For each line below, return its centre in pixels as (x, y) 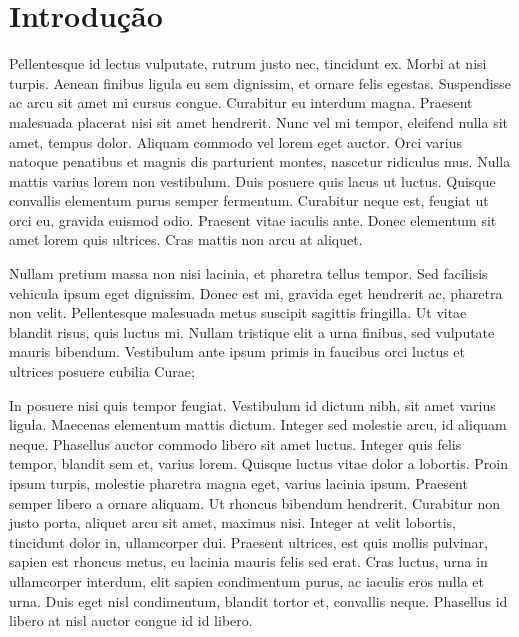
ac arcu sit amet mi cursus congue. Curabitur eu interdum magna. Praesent (241, 102)
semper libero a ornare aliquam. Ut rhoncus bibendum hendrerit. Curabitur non (254, 502)
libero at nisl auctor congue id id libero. (131, 620)
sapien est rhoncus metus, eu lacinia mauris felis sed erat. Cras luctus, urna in (248, 561)
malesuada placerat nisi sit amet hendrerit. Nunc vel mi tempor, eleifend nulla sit (259, 121)
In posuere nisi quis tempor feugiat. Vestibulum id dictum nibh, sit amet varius (252, 404)
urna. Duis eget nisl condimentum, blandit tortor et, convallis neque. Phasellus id (258, 600)
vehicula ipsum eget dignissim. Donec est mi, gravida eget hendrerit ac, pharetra (256, 292)
